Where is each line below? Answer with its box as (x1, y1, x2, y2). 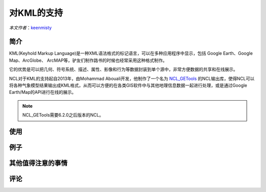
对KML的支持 (9, 7, 64, 18)
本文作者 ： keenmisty (9, 25, 52, 31)
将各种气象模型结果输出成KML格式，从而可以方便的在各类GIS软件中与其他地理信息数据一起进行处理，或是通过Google (9, 82, 247, 88)
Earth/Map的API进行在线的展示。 (9, 89, 76, 95)
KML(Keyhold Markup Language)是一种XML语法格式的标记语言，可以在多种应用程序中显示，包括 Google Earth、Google (9, 50, 253, 56)
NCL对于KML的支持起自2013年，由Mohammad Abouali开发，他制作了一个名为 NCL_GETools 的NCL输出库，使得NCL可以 (9, 76, 255, 81)
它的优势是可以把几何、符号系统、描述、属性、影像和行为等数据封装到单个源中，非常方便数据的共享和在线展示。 (9, 67, 238, 73)
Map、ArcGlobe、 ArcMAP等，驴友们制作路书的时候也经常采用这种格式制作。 (9, 57, 167, 63)
